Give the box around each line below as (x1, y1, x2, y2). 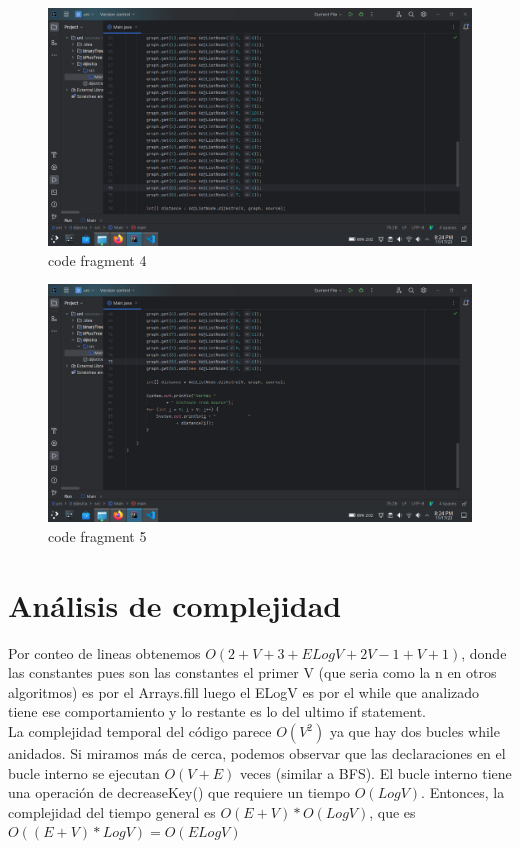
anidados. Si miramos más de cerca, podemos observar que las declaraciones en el (8, 743, 506, 764)
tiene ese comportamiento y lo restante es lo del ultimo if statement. (8, 701, 426, 722)
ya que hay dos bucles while (329, 721, 500, 742)
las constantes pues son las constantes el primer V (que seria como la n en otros (8, 662, 497, 683)
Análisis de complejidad (8, 584, 342, 625)
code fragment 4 (48, 249, 147, 270)
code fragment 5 (48, 525, 147, 546)
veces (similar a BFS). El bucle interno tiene (239, 762, 512, 783)
